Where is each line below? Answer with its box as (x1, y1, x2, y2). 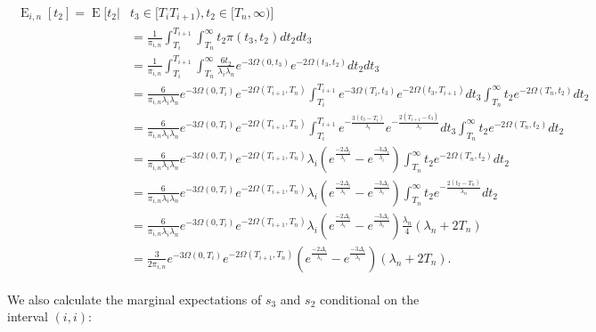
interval (7, 307, 48, 326)
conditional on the (320, 289, 420, 308)
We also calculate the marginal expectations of (7, 289, 262, 308)
